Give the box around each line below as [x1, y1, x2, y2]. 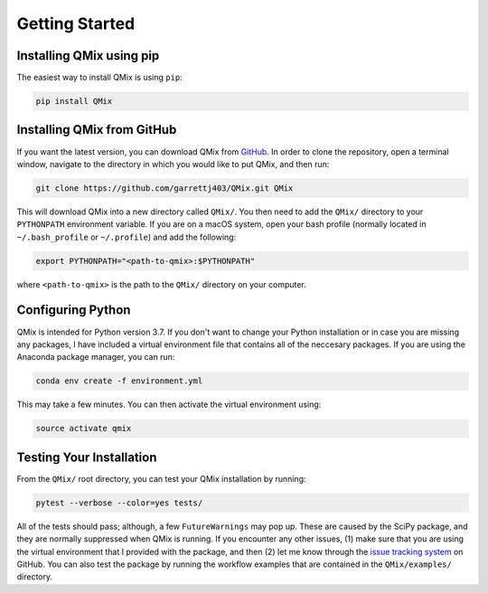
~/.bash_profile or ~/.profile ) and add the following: [16, 231, 237, 242]
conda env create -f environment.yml [35, 376, 203, 386]
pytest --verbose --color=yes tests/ [35, 497, 203, 508]
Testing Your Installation [16, 449, 157, 465]
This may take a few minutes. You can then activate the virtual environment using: [16, 399, 322, 410]
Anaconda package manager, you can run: [16, 352, 175, 362]
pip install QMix [35, 96, 113, 107]
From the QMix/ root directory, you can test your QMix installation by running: [16, 473, 306, 484]
